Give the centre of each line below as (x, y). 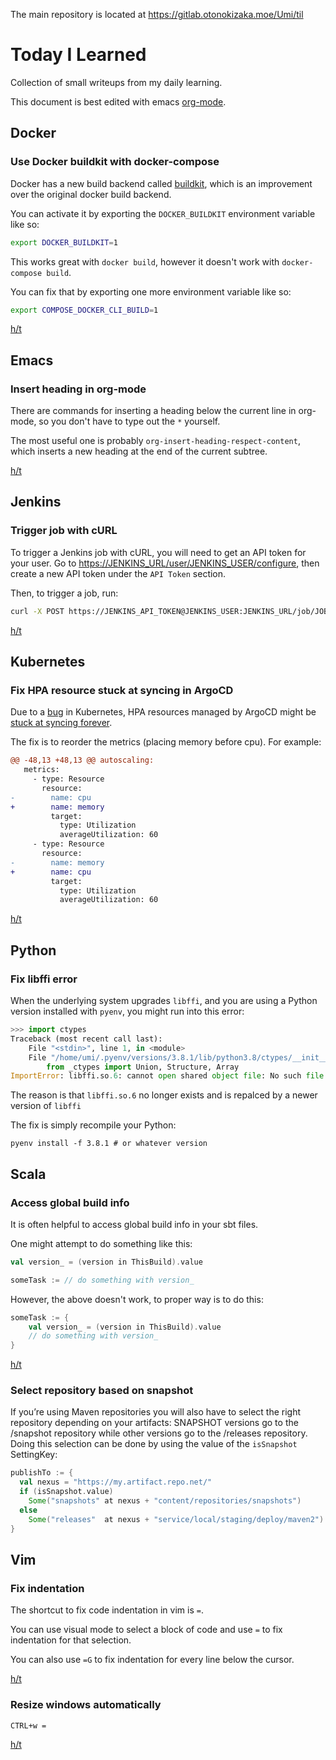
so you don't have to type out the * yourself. (129, 421)
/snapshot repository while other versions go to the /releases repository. (159, 1433)
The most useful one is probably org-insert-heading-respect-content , (155, 441)
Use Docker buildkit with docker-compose (115, 162)
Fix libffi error (44, 979)
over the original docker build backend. (91, 194)
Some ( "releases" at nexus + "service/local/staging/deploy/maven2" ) (176, 1519)
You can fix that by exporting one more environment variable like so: (151, 291)
